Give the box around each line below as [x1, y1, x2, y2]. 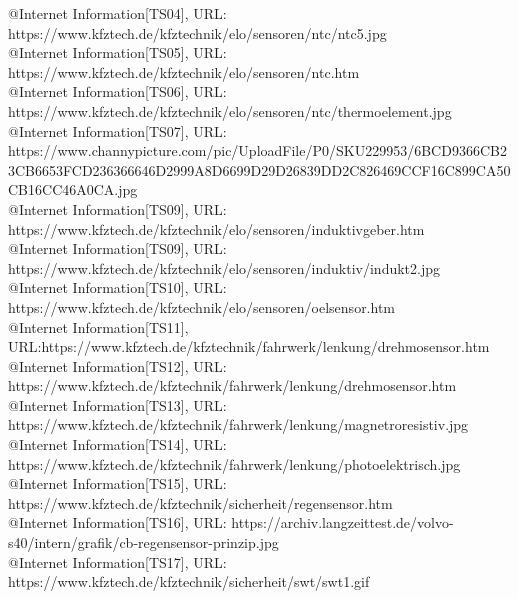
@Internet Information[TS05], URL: [8, 42, 227, 63]
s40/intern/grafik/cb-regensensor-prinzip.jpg [8, 532, 279, 553]
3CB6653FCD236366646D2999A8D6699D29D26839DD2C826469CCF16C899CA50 [8, 159, 511, 180]
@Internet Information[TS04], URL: [8, 3, 227, 23]
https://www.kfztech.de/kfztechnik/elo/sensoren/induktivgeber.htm [8, 218, 425, 239]
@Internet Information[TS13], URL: [8, 394, 227, 415]
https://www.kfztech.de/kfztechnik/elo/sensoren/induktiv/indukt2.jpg [8, 257, 441, 278]
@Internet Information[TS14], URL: [8, 434, 227, 455]
